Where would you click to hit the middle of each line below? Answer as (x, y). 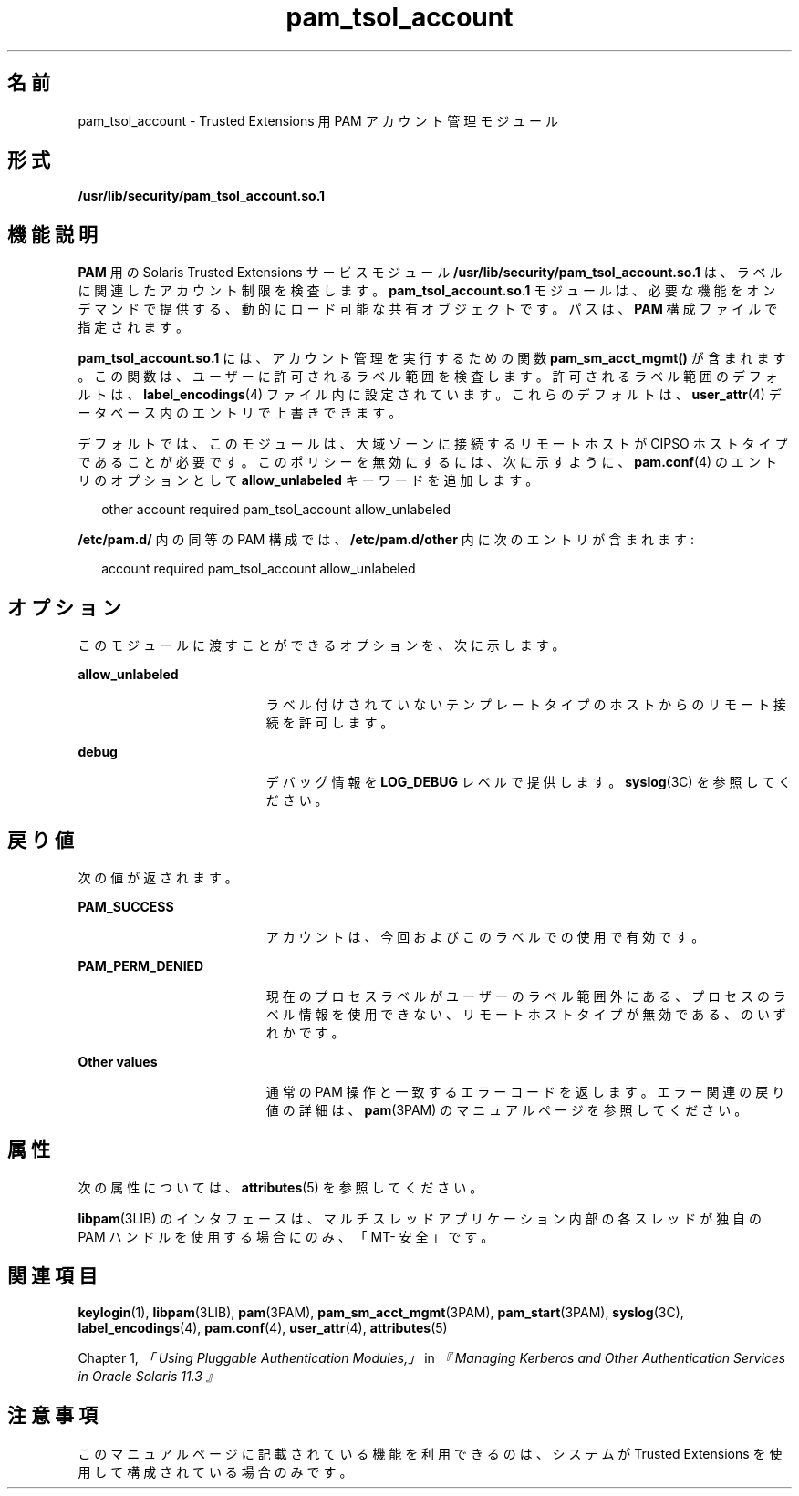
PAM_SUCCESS (126, 906)
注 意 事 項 (52, 1416)
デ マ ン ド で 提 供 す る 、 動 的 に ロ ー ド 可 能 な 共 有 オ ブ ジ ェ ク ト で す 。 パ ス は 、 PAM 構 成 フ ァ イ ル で (428, 309)
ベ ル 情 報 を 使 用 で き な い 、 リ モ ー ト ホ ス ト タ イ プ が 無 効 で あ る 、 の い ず (526, 1014)
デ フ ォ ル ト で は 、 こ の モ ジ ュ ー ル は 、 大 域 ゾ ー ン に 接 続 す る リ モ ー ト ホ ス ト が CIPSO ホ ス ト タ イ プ (433, 444)
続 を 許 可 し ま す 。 (330, 723)
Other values (118, 1061)
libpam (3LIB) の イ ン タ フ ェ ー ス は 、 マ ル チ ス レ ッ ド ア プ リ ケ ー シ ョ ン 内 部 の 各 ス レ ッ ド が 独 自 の (420, 1218)
